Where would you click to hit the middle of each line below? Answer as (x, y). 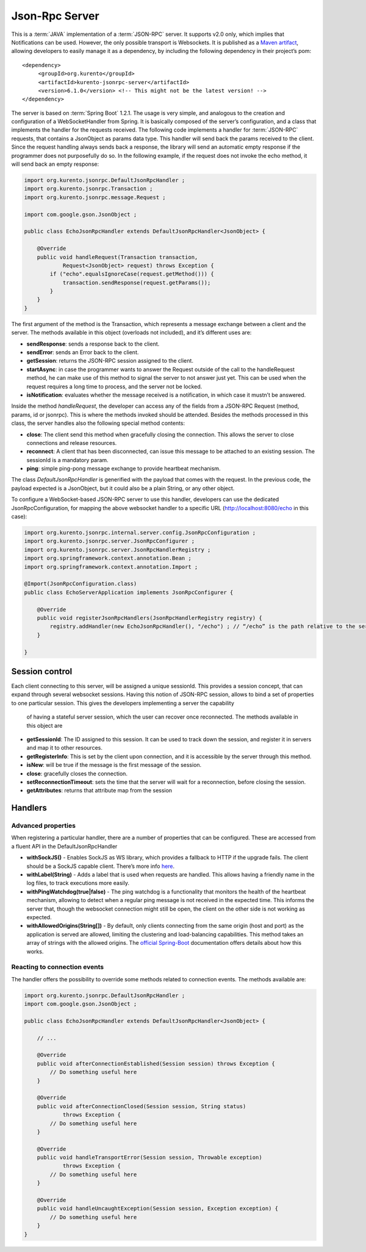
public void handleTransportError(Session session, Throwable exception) (149, 1158)
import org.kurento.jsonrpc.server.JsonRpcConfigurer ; (109, 541)
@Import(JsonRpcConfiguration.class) (81, 584)
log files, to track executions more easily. (78, 883)
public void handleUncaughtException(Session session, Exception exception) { (158, 1209)
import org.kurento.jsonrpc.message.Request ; (95, 197)
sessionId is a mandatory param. (68, 460)
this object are (45, 725)
